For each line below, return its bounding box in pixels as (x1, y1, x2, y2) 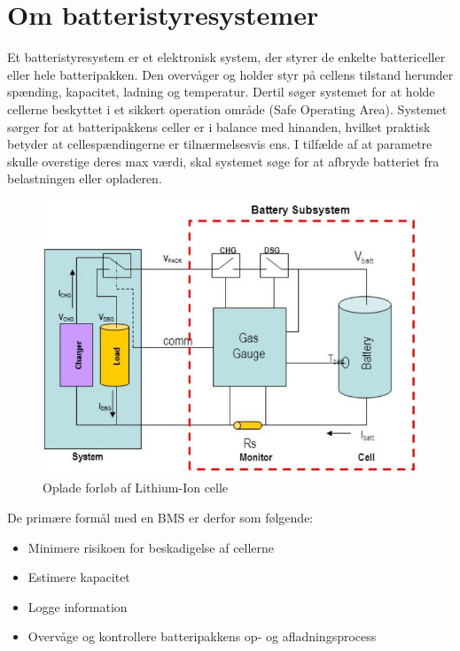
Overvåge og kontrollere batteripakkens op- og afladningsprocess (27, 627, 377, 646)
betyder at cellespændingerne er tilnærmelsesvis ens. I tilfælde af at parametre (7, 135, 433, 153)
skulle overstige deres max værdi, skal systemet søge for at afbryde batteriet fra (7, 151, 440, 170)
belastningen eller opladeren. (7, 169, 162, 188)
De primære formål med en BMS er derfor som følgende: (7, 508, 314, 526)
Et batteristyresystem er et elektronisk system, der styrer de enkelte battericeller (7, 48, 446, 66)
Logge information (27, 597, 128, 616)
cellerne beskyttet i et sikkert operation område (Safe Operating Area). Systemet (7, 99, 448, 118)
